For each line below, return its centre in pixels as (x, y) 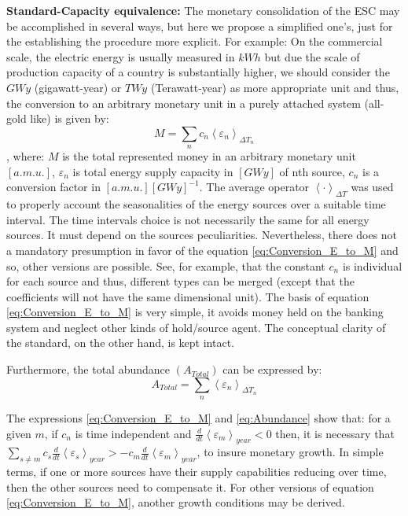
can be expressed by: (272, 369)
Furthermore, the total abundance (88, 369)
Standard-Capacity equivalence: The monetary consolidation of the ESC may (203, 10)
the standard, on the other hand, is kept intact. (120, 343)
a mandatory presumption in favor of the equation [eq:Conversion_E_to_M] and (202, 250)
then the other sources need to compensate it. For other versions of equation (190, 487)
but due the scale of (312, 56)
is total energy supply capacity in (153, 171)
